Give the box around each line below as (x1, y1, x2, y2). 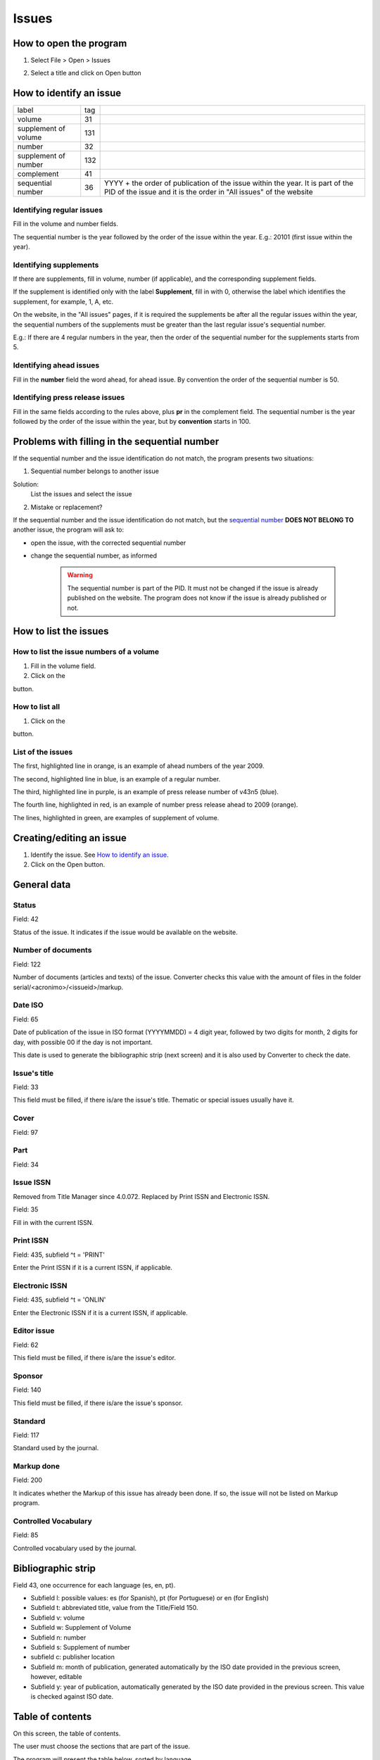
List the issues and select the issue (30, 490, 132, 498)
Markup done (13, 1462, 60, 1471)
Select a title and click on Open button (30, 69, 141, 77)
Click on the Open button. (30, 860, 106, 869)
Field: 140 (13, 1385, 42, 1394)
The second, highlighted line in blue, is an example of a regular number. (13, 774, 221, 783)
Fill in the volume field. (30, 662, 96, 670)
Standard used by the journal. (13, 1444, 99, 1452)
